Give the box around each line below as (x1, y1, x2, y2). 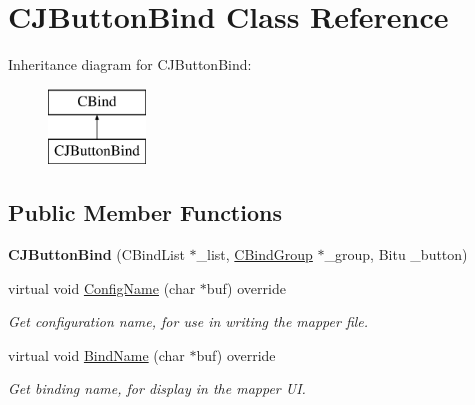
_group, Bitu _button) (324, 244, 468, 265)
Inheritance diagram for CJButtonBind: (8, 54, 252, 75)
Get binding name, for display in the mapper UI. (8, 378, 306, 399)
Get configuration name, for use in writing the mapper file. (8, 311, 369, 332)
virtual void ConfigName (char (8, 277, 196, 298)
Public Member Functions (8, 197, 282, 228)
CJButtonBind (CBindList (8, 244, 185, 265)
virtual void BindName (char (8, 344, 185, 365)
